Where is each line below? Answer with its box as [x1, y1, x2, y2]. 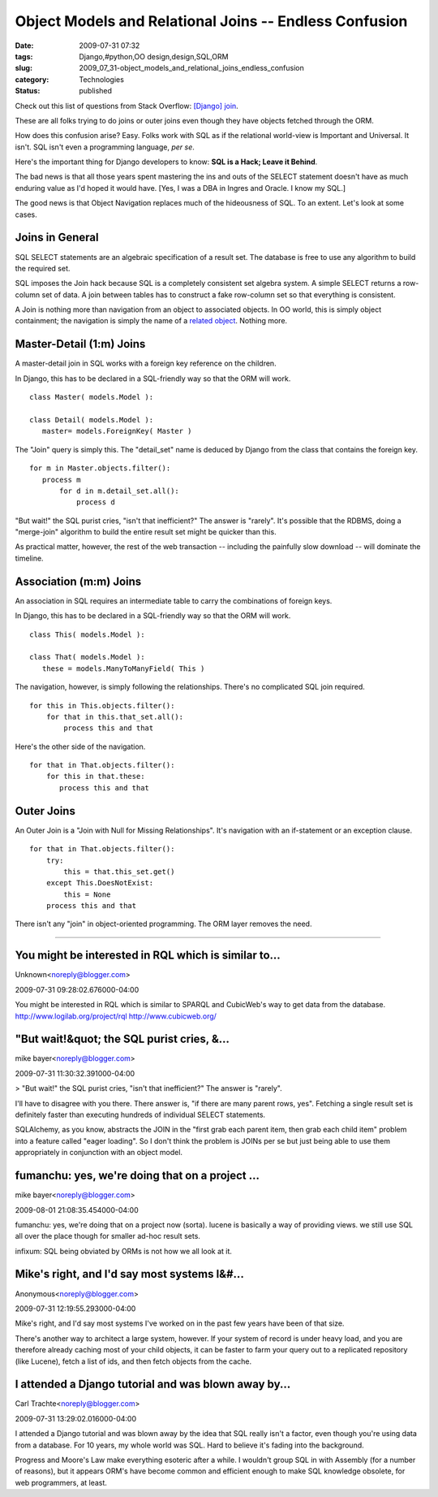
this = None [63, 889, 111, 899]
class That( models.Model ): [29, 652, 145, 662]
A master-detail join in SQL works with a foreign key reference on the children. [15, 358, 277, 369]
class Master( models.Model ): [29, 392, 154, 402]
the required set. [15, 263, 71, 273]
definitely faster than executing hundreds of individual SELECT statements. [15, 1110, 266, 1120]
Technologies [79, 74, 125, 84]
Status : [15, 86, 41, 96]
